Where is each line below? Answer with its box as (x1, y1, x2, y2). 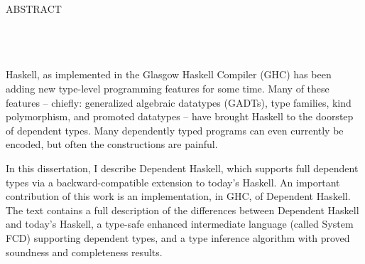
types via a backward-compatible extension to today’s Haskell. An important (6, 174, 340, 189)
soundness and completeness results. (6, 244, 163, 259)
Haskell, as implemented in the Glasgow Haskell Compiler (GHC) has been (6, 67, 332, 82)
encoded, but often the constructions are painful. (6, 137, 218, 152)
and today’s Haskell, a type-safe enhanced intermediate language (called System (6, 216, 354, 231)
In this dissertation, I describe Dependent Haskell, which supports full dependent (6, 160, 359, 175)
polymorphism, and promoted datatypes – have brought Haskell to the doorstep (6, 109, 354, 124)
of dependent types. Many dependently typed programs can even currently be (6, 122, 344, 137)
